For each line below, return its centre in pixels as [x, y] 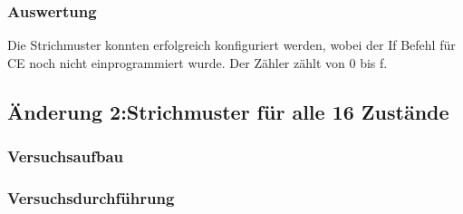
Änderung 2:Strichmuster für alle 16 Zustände [228, 111]
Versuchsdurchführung [91, 197]
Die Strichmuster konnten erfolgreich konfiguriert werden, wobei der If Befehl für [231, 45]
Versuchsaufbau [66, 156]
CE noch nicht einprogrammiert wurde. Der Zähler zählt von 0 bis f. [198, 62]
